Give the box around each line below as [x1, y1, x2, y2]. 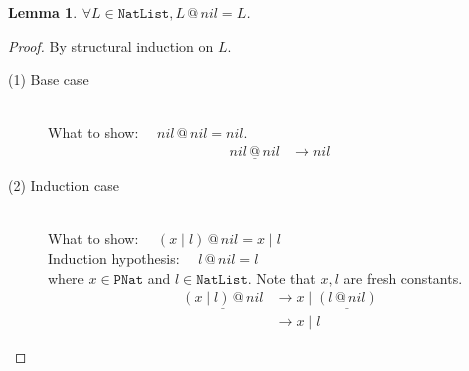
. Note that [247, 267, 316, 288]
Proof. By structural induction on [8, 35, 214, 56]
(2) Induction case [8, 175, 119, 196]
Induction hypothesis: [48, 248, 180, 268]
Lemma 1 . [8, 2, 78, 22]
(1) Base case [8, 69, 89, 90]
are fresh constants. [343, 267, 463, 288]
